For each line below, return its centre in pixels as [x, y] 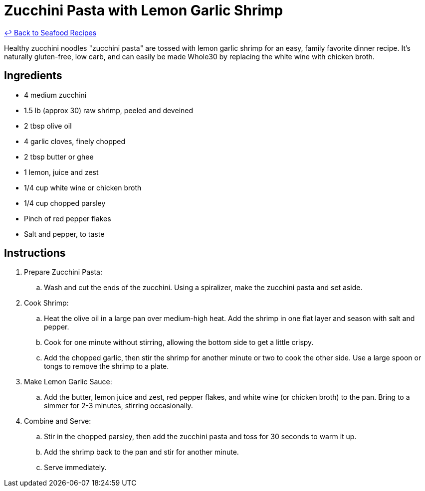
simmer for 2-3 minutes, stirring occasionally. [118, 406]
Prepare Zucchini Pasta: [63, 272]
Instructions [35, 253]
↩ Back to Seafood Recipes [50, 32]
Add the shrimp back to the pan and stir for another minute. [141, 452]
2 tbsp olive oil [48, 126]
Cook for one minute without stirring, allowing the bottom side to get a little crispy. [179, 342]
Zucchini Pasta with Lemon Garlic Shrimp [144, 10]
